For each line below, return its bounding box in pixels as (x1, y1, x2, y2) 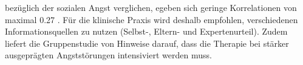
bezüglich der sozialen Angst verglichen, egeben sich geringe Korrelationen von (5, 1, 297, 13)
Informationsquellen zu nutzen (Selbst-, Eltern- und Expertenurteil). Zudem (5, 25, 288, 38)
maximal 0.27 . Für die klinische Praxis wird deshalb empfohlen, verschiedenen (5, 13, 298, 26)
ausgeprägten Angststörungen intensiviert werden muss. (5, 49, 212, 61)
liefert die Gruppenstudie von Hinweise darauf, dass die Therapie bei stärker (5, 36, 289, 49)
